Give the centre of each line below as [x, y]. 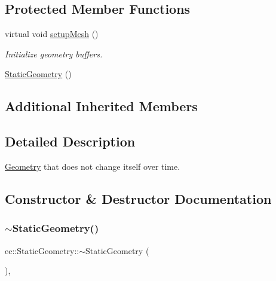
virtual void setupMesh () [52, 34]
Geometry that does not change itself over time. [93, 166]
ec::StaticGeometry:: [42, 250]
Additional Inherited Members [101, 106]
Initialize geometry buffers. [54, 54]
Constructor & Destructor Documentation [138, 198]
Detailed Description [70, 141]
